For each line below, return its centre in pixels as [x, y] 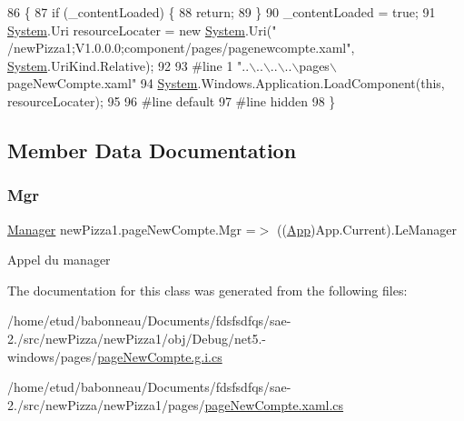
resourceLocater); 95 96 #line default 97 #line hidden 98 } [172, 100]
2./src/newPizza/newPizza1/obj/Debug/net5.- [137, 338]
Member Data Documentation [152, 150]
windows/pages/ [53, 356]
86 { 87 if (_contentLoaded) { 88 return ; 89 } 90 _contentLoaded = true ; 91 [222, 12]
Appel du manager [59, 260]
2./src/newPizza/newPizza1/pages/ [106, 404]
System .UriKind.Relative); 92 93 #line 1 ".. [128, 65]
